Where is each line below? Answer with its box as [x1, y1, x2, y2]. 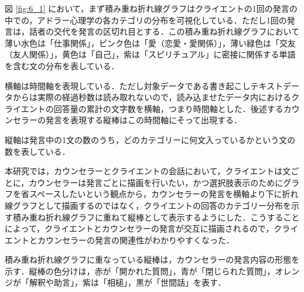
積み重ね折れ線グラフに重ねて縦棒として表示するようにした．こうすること [12, 210, 300, 223]
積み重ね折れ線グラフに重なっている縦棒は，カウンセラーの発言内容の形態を [5, 253, 300, 266]
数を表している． [5, 145, 70, 157]
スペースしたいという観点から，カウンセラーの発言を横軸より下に [29, 188, 282, 200]
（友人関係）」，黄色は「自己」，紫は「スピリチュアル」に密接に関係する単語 [5, 48, 296, 60]
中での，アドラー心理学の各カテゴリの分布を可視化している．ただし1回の [5, 13, 287, 26]
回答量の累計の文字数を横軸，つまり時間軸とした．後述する [53, 102, 283, 114]
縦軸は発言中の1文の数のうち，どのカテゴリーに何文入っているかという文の [5, 133, 296, 145]
